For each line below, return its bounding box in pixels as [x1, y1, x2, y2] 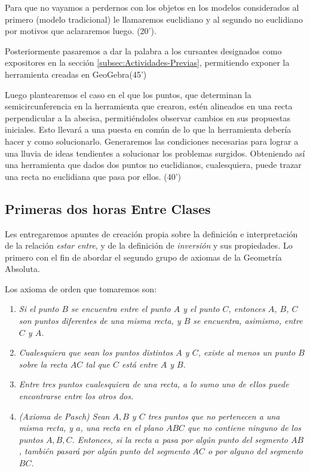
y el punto [183, 302, 220, 315]
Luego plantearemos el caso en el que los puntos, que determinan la [5, 88, 251, 100]
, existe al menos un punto [198, 346, 296, 359]
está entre [122, 357, 158, 370]
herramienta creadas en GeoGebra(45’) [5, 68, 147, 80]
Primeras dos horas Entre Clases [5, 199, 211, 218]
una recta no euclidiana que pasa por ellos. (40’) [5, 170, 182, 182]
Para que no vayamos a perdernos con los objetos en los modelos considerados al [5, 1, 299, 13]
